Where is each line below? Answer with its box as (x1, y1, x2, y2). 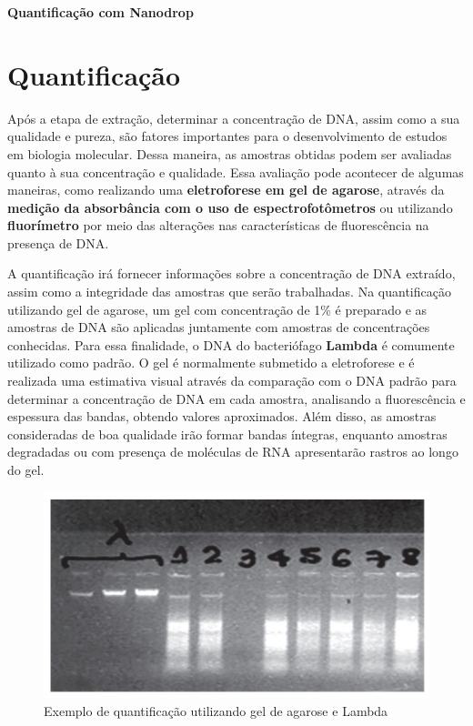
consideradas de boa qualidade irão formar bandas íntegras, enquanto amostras (7, 424, 448, 443)
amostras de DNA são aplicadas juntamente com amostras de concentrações (7, 318, 430, 337)
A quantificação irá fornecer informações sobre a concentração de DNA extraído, (7, 264, 456, 283)
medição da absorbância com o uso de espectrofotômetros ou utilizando (7, 197, 453, 217)
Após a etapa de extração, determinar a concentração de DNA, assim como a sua (7, 108, 460, 127)
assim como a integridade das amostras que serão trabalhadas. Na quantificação (7, 282, 451, 301)
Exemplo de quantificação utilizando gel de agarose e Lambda (44, 701, 388, 720)
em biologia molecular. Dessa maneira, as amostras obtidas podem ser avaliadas (7, 144, 452, 163)
